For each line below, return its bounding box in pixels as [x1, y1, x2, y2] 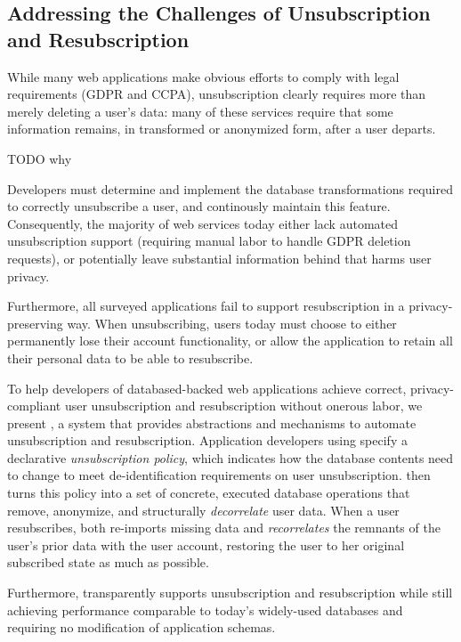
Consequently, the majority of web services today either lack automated [7, 214, 398, 232]
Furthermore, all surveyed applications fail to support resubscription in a [7, 297, 405, 315]
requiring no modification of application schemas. [7, 618, 276, 637]
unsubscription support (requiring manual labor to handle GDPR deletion [7, 232, 411, 250]
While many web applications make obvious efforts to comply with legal [7, 67, 400, 85]
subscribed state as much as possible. [7, 553, 209, 572]
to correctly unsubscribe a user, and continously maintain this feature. [7, 197, 391, 215]
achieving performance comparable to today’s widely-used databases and [7, 600, 403, 619]
